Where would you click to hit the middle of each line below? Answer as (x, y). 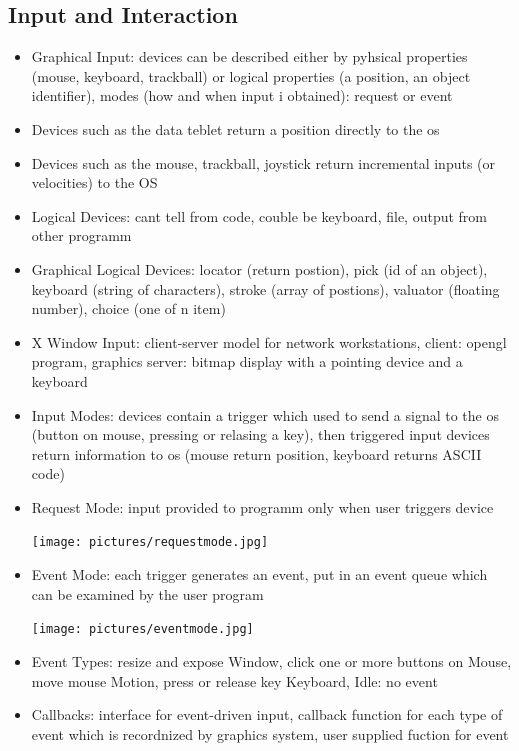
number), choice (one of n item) (128, 308)
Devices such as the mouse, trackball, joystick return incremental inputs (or (263, 162)
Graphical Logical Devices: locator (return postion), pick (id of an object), (259, 268)
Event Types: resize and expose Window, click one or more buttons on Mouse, (271, 660)
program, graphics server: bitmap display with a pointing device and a (247, 361)
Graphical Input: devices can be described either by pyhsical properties (249, 56)
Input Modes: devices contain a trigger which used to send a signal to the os (265, 414)
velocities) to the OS (94, 182)
